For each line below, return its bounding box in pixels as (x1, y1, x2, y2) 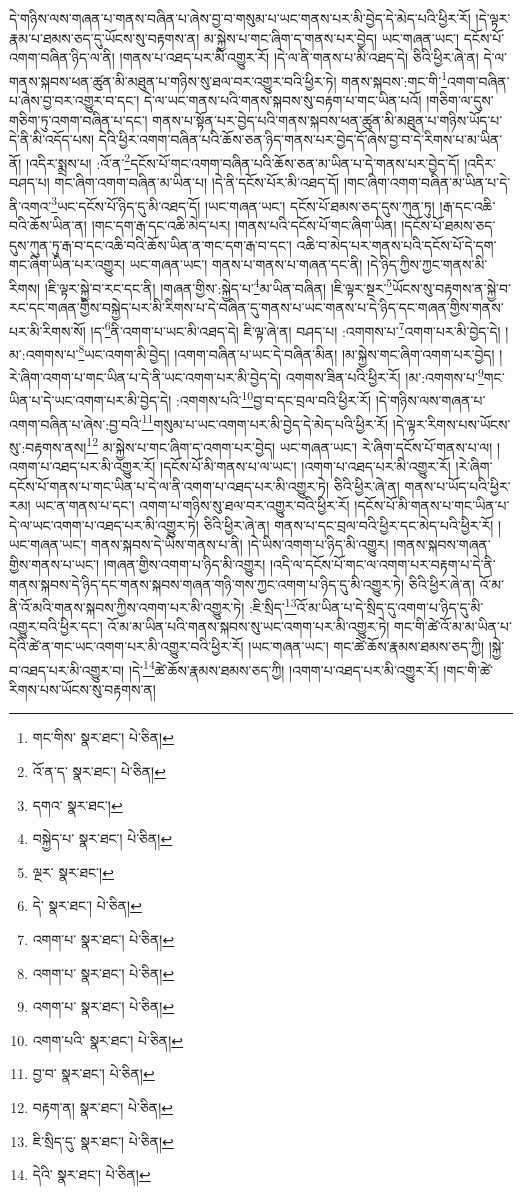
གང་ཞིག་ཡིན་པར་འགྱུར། (9, 254, 126, 275)
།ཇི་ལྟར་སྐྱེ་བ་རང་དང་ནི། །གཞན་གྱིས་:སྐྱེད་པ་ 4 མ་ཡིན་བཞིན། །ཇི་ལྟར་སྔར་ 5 (44, 274, 393, 298)
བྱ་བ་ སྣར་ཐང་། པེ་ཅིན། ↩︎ (32, 1063, 155, 1084)
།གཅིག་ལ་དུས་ (426, 90, 494, 111)
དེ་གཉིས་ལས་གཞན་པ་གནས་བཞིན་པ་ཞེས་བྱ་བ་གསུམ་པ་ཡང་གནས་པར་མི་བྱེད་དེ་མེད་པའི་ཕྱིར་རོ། (9, 8, 471, 28)
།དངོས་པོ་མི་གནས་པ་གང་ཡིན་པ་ (354, 495, 510, 516)
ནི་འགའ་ (9, 195, 52, 216)
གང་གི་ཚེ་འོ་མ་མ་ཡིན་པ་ (394, 616, 512, 637)
